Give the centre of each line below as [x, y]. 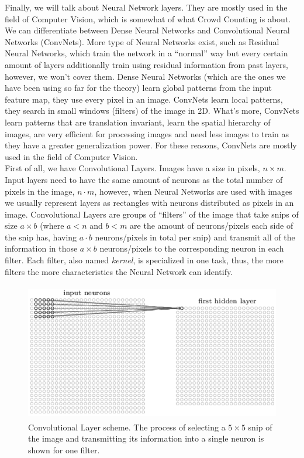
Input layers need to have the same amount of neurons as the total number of [144, 179]
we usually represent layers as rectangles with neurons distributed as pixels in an [149, 203]
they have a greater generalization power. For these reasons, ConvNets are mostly [151, 145]
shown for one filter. [64, 449]
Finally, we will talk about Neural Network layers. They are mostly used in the [146, 7]
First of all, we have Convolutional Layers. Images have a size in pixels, [132, 168]
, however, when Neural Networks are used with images [193, 191]
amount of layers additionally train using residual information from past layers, [146, 64]
